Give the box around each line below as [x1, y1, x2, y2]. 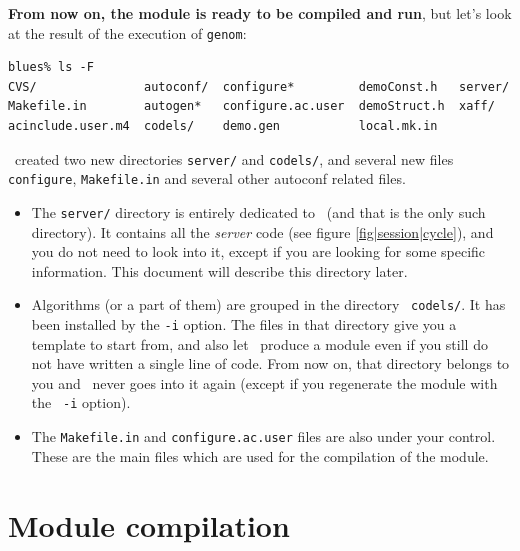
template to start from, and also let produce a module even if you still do [31, 333, 488, 354]
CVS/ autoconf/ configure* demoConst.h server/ [8, 79, 510, 94]
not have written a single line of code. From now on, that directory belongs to [31, 353, 510, 374]
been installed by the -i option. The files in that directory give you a [31, 314, 457, 335]
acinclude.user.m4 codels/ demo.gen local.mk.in [8, 119, 438, 134]
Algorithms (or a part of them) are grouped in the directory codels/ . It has [31, 294, 506, 315]
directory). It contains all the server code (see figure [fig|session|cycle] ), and [31, 221, 494, 242]
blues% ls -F [8, 60, 94, 75]
